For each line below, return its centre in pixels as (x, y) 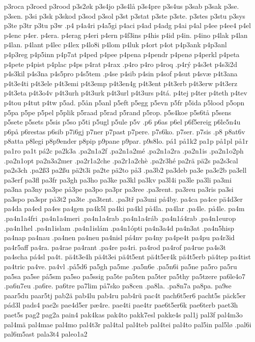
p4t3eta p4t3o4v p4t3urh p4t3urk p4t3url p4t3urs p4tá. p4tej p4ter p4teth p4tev (126, 93)
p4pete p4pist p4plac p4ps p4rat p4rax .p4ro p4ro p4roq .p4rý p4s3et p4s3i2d (121, 64)
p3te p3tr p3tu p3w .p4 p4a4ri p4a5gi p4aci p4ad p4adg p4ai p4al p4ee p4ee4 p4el (127, 25)
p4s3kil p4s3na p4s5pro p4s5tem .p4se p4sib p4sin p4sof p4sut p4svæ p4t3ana (121, 74)
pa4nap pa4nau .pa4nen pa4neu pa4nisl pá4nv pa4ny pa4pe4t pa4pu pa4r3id (119, 237)
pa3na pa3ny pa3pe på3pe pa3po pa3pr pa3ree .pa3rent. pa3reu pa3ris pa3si (119, 189)
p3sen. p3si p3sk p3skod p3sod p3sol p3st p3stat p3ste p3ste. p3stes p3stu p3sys (125, 16)
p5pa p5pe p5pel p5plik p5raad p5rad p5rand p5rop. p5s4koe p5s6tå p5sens (118, 112)
